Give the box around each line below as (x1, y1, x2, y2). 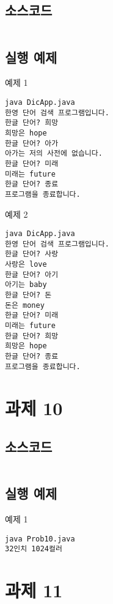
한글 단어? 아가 (5, 139, 59, 148)
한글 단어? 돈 (5, 291, 52, 300)
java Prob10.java (5, 534, 75, 543)
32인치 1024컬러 (5, 545, 62, 554)
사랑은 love (5, 260, 47, 269)
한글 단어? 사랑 (5, 250, 59, 259)
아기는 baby (5, 280, 47, 289)
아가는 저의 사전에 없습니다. (5, 149, 103, 158)
